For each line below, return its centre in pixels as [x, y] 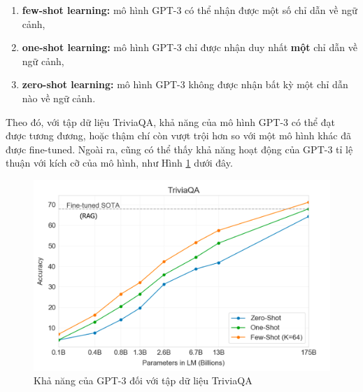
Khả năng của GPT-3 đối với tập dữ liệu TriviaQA [143, 380]
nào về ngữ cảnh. [59, 98]
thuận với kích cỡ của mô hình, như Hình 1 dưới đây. [119, 163]
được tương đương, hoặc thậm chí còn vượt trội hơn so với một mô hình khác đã [179, 135]
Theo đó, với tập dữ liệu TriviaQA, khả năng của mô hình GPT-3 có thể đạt [170, 121]
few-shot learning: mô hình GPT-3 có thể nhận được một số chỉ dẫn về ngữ [190, 10]
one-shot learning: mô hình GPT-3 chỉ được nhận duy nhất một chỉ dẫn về [190, 47]
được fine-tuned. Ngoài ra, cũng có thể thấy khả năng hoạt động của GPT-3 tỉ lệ [179, 149]
